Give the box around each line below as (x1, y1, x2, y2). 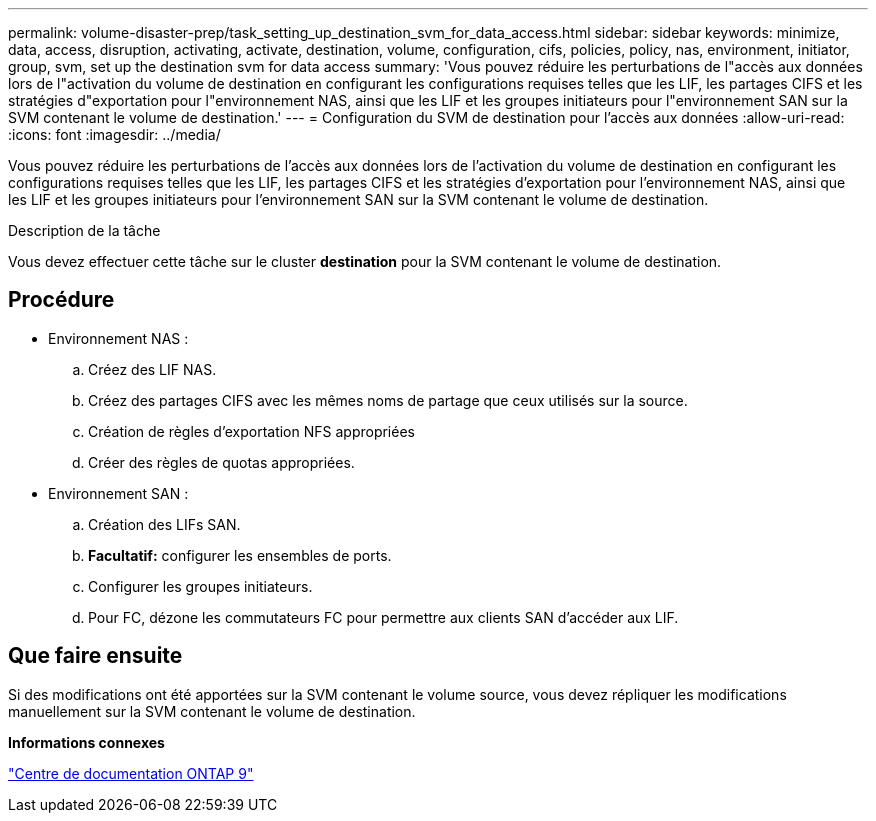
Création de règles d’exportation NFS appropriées (88, 422, 415, 440)
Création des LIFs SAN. (88, 515, 241, 533)
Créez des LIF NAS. (88, 360, 217, 378)
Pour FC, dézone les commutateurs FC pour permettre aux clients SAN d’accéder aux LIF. (88, 608, 679, 626)
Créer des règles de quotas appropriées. (88, 453, 355, 471)
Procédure (8, 287, 115, 313)
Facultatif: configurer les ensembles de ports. (88, 546, 392, 564)
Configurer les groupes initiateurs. (88, 577, 313, 595)
